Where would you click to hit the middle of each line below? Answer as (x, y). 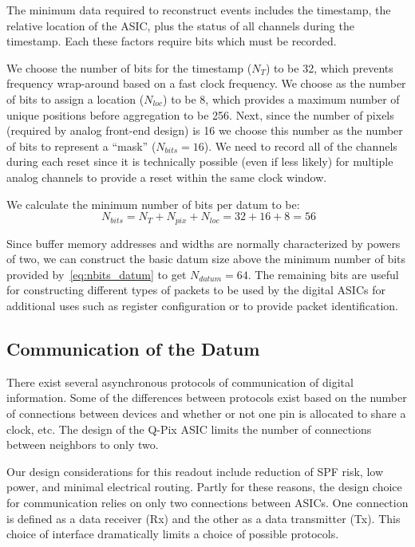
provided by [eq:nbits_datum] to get (97, 274)
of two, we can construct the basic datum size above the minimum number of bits (206, 259)
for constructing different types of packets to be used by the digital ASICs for (196, 290)
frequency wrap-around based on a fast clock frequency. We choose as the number (206, 83)
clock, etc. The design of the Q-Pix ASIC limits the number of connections (189, 429)
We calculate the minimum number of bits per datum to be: (153, 204)
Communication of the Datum (133, 348)
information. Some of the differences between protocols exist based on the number (207, 397)
